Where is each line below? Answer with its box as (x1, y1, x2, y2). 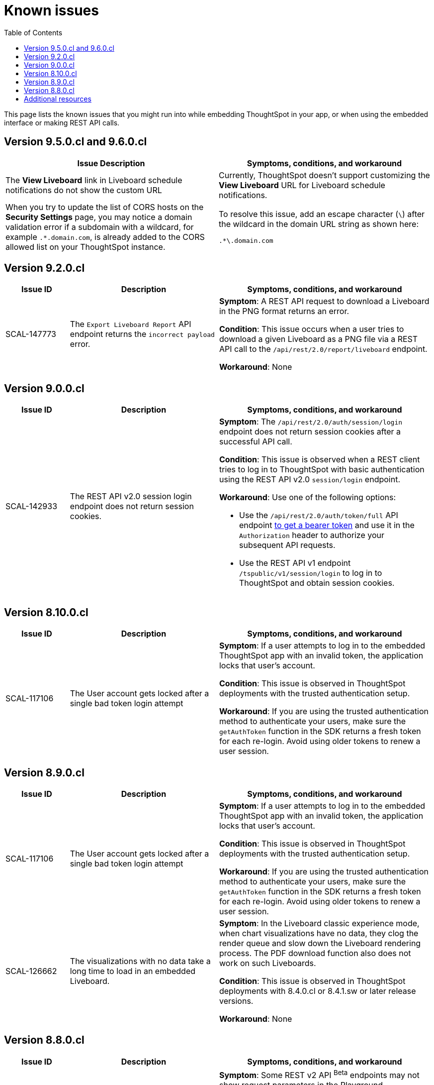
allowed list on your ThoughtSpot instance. (5, 241, 166, 252)
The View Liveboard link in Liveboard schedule (5, 175, 182, 185)
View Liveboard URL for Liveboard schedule (219, 180, 385, 190)
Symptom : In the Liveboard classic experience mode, (219, 918, 420, 928)
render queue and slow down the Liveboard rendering (219, 938, 421, 948)
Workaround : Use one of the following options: (219, 492, 396, 503)
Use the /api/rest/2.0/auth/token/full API (239, 510, 398, 521)
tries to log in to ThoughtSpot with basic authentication (219, 464, 425, 475)
